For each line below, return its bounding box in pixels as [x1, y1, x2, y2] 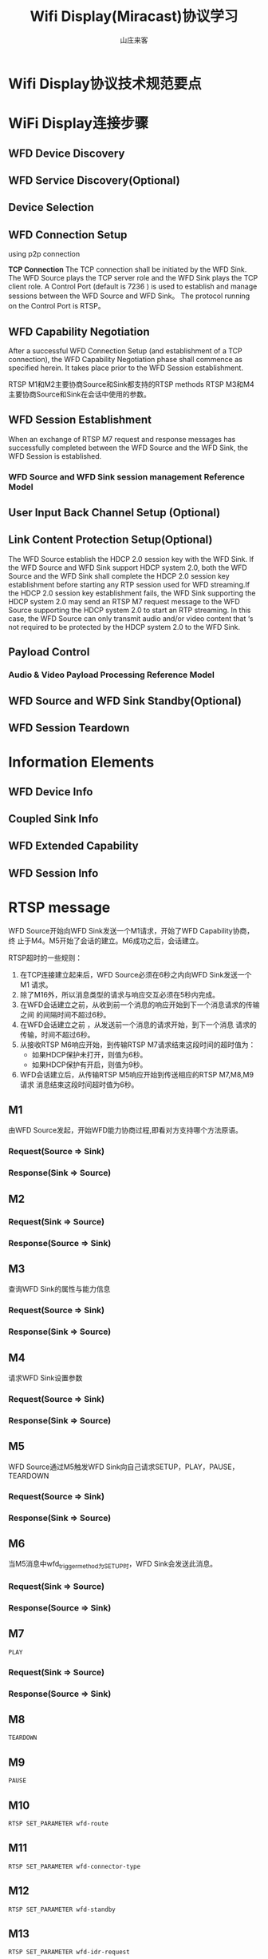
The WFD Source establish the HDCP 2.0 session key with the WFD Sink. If [8, 554, 254, 563]
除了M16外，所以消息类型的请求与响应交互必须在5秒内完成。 [19, 989, 220, 999]
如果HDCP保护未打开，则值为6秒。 [31, 1049, 148, 1059]
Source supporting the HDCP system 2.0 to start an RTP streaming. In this [8, 605, 251, 615]
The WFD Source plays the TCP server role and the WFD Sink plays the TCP [8, 273, 258, 283]
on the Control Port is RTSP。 [8, 301, 105, 311]
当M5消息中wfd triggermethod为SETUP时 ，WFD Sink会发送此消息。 [8, 1559, 218, 1571]
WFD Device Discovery [8, 146, 125, 160]
